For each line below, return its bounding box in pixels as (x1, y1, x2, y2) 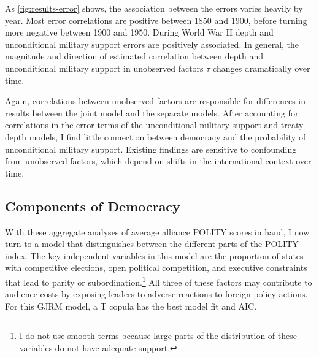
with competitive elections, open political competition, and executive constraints (5, 261, 307, 274)
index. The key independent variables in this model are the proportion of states (5, 249, 304, 262)
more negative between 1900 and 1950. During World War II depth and (5, 26, 274, 39)
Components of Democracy (5, 196, 180, 215)
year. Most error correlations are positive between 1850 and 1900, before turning (5, 13, 307, 26)
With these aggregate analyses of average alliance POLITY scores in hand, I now (5, 225, 310, 238)
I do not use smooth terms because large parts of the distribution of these (19, 329, 297, 342)
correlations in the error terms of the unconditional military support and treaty (5, 118, 304, 131)
